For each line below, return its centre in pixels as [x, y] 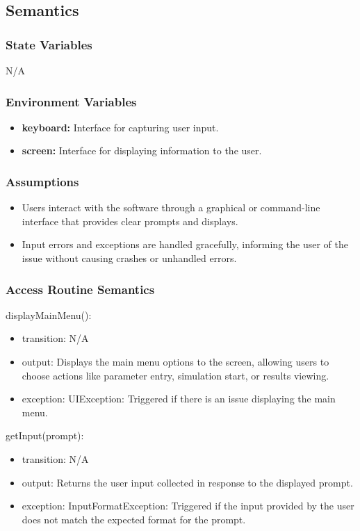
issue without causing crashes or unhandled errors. [129, 258]
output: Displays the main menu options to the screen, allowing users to [175, 361]
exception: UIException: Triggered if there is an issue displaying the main [179, 399]
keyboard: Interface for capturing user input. [120, 127]
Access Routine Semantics [80, 289]
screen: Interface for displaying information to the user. [142, 150]
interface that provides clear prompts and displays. [130, 221]
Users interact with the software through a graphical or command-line [171, 207]
